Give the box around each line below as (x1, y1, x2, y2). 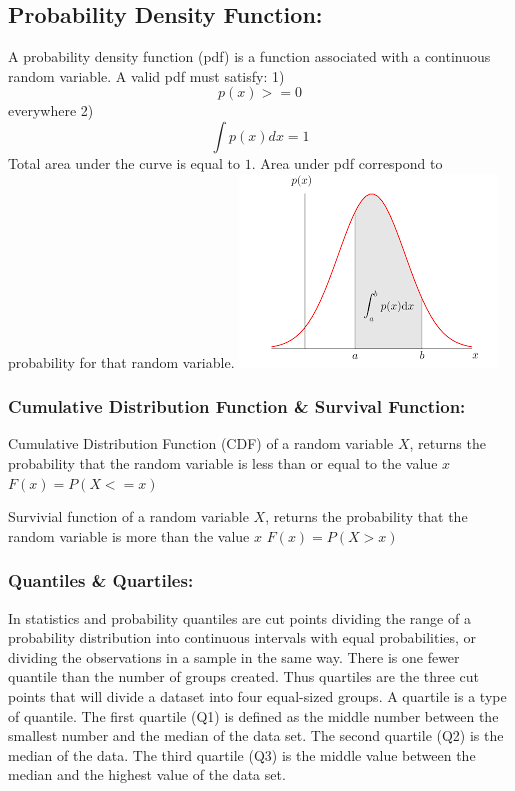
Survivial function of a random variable (8, 506, 249, 527)
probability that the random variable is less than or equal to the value (8, 452, 438, 473)
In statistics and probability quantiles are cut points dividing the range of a (8, 607, 471, 628)
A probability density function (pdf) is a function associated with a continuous (8, 46, 491, 67)
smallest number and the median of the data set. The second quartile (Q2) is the (8, 725, 504, 746)
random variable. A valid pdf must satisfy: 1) (8, 65, 285, 86)
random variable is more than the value (8, 525, 250, 546)
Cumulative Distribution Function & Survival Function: (8, 394, 466, 419)
